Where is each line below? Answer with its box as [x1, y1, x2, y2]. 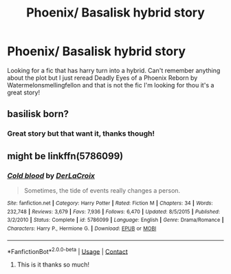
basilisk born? [7, 108, 69, 120]
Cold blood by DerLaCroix [7, 171, 95, 180]
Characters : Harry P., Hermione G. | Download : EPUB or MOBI [7, 225, 157, 232]
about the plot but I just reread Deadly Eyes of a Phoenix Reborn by [7, 74, 198, 82]
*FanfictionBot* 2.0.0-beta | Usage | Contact [7, 246, 129, 255]
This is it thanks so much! [16, 260, 90, 269]
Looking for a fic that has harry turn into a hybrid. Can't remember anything [7, 66, 221, 74]
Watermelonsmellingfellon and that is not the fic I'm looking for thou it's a [7, 81, 214, 89]
